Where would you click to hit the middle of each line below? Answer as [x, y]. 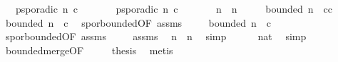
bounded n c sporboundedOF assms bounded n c [138, 22]
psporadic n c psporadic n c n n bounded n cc [174, 8]
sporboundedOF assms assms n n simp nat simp [156, 36]
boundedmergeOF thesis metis [89, 50]
